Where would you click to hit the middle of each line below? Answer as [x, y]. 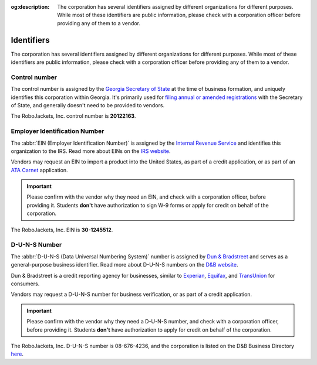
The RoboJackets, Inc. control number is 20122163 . [73, 116]
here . [17, 354]
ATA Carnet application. [39, 170]
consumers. [25, 284]
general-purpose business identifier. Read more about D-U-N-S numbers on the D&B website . [124, 265]
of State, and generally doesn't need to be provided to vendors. [87, 105]
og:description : [30, 7]
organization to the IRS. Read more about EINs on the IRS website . [91, 151]
